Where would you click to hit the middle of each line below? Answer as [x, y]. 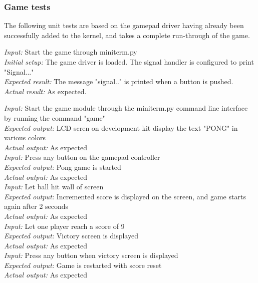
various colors [25, 137]
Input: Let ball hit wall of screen [54, 187]
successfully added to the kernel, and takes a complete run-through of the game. [127, 35]
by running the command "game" [55, 117]
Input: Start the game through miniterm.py [71, 52]
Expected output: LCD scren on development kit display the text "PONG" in [121, 127]
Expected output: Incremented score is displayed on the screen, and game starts [125, 196]
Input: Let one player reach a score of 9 [64, 226]
